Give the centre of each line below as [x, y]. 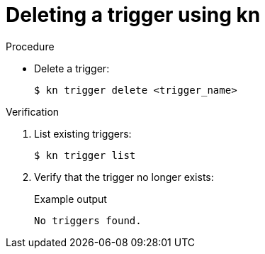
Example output [71, 199]
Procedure [30, 46]
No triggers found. [88, 220]
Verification [33, 111]
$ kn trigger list [85, 155]
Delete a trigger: [72, 68]
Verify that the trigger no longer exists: [124, 177]
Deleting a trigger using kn [133, 15]
